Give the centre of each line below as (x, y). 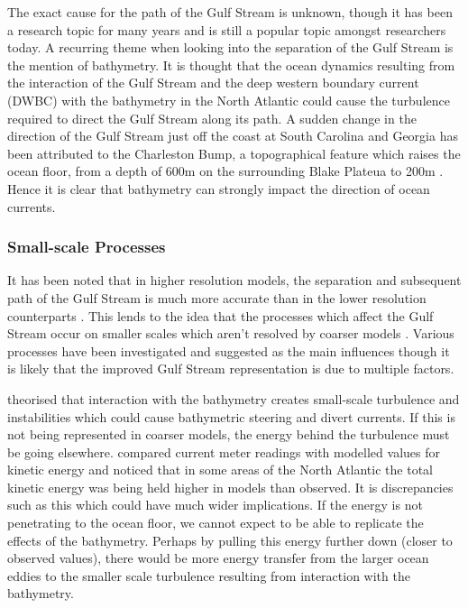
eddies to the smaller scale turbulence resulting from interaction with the (209, 575)
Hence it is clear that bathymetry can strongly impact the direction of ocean (219, 188)
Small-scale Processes (87, 247)
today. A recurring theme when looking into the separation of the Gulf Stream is (230, 47)
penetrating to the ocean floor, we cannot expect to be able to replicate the (216, 523)
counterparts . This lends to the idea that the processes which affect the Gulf (220, 315)
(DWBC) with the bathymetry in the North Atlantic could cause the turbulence (229, 100)
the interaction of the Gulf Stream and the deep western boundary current (213, 83)
